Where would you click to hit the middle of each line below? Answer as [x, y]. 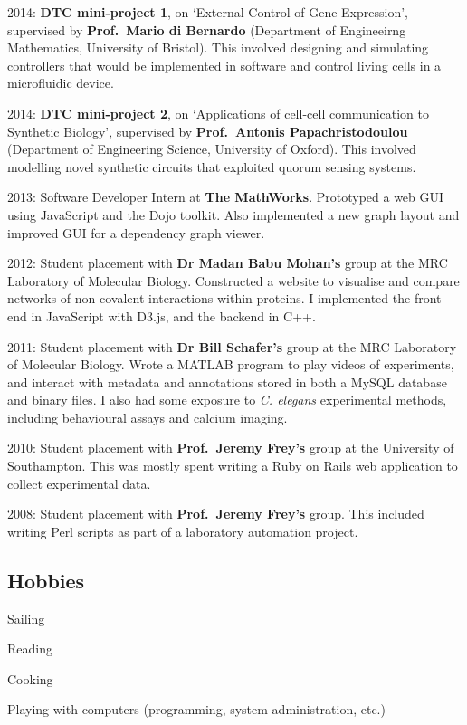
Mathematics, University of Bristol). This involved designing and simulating [218, 48]
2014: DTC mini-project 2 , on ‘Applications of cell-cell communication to [218, 113]
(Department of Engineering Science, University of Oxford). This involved [212, 149]
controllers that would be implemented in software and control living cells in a [224, 65]
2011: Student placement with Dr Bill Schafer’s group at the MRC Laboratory [232, 346]
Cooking [30, 678]
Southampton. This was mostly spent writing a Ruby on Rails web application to [233, 466]
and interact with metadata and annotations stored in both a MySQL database [227, 382]
